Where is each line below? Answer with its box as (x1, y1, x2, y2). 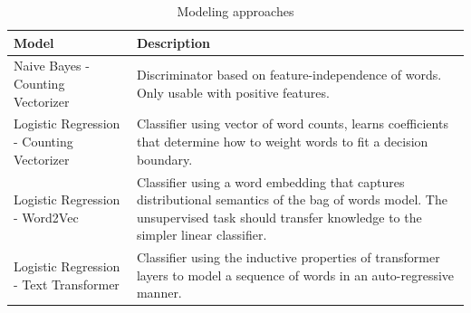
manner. (136, 283, 182, 302)
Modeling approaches (177, 2, 294, 20)
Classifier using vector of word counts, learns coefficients (136, 114, 448, 133)
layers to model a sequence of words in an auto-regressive (136, 265, 455, 284)
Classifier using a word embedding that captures (136, 172, 405, 191)
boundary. (136, 149, 193, 168)
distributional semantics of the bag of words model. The (136, 190, 447, 209)
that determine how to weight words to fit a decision (136, 132, 428, 151)
